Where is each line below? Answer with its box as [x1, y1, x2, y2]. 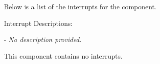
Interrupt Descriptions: [4, 18, 73, 28]
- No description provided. [4, 34, 82, 44]
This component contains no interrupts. [4, 50, 123, 61]
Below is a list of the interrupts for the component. [4, 1, 157, 11]
